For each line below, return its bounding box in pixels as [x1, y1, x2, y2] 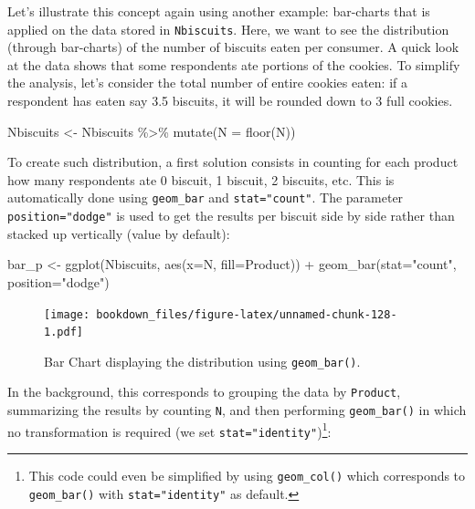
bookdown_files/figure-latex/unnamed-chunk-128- [96, 307, 397, 321]
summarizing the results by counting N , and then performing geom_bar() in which [7, 400, 467, 420]
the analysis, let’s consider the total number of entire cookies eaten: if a [7, 73, 407, 92]
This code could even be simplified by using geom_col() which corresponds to [28, 466, 466, 485]
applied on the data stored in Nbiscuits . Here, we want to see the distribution [7, 19, 449, 38]
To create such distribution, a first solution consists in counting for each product [7, 152, 459, 171]
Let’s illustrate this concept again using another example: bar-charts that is [7, 2, 430, 20]
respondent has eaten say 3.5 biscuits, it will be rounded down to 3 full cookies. [7, 91, 453, 110]
